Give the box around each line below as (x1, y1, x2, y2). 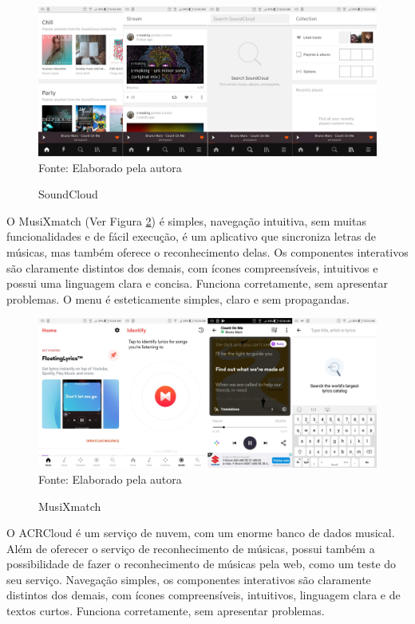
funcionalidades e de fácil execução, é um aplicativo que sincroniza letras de (6, 228, 377, 245)
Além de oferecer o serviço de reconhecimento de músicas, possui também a (6, 540, 375, 556)
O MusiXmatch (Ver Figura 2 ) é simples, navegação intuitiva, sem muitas (6, 212, 366, 229)
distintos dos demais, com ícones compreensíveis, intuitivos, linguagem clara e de (6, 587, 401, 603)
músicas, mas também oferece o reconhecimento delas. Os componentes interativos (6, 243, 409, 260)
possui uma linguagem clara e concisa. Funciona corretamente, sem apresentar (6, 275, 388, 292)
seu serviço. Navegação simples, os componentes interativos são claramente (6, 571, 371, 587)
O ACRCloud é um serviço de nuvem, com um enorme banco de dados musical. (6, 524, 395, 541)
